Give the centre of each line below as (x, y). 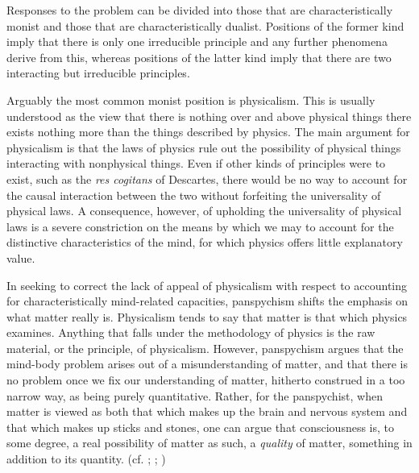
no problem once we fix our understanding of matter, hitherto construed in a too (206, 380)
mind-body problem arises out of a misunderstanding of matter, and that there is (207, 364)
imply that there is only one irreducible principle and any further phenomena (197, 41)
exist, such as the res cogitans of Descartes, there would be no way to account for (207, 178)
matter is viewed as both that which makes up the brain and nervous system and (207, 411)
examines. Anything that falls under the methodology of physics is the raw (191, 332)
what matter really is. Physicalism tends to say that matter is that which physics (207, 316)
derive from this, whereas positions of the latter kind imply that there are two (199, 57)
